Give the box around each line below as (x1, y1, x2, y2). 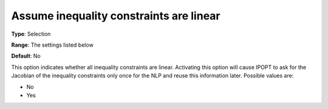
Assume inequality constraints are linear (11, 9, 220, 22)
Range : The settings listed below (11, 41, 94, 48)
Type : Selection (11, 30, 51, 38)
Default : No (11, 52, 41, 60)
